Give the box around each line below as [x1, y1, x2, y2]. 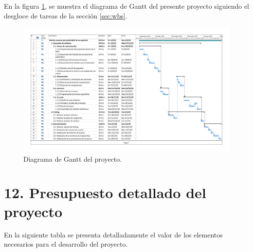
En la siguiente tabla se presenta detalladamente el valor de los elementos [4, 229, 223, 239]
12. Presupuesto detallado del [4, 182, 206, 202]
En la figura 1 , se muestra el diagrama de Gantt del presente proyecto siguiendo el [4, 1, 249, 11]
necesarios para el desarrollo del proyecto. [4, 239, 128, 249]
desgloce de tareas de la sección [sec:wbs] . [4, 10, 127, 20]
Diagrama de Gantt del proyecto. [23, 153, 122, 164]
